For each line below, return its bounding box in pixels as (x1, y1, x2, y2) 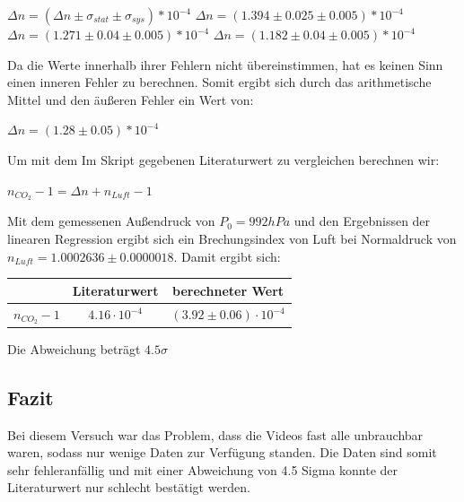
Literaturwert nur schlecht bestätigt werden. (7, 478, 250, 497)
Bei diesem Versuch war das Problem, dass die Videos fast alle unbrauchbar (7, 425, 424, 444)
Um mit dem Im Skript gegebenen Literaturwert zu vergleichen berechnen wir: (7, 150, 440, 169)
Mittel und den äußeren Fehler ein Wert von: (7, 90, 254, 108)
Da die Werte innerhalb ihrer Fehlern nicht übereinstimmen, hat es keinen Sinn (7, 55, 443, 74)
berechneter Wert (172, 281, 285, 299)
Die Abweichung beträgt (7, 339, 141, 358)
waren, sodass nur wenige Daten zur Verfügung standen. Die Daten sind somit (7, 443, 437, 462)
